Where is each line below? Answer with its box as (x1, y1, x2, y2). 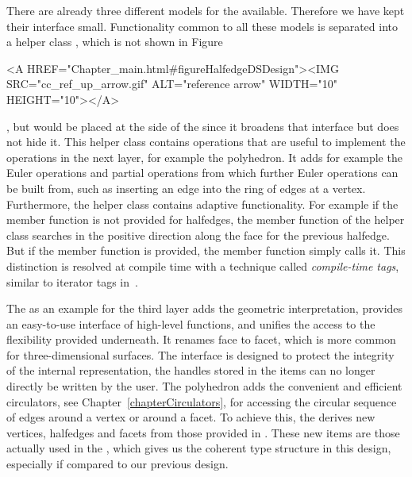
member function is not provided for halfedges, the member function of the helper (6, 211, 405, 228)
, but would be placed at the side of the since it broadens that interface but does (6, 117, 399, 134)
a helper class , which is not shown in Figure (6, 33, 223, 50)
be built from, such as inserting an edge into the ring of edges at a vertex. (6, 179, 366, 196)
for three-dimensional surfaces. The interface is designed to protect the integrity (6, 346, 395, 363)
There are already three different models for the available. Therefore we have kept (6, 2, 405, 18)
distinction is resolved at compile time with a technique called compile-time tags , (6, 257, 399, 274)
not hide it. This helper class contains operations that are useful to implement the (6, 133, 406, 150)
